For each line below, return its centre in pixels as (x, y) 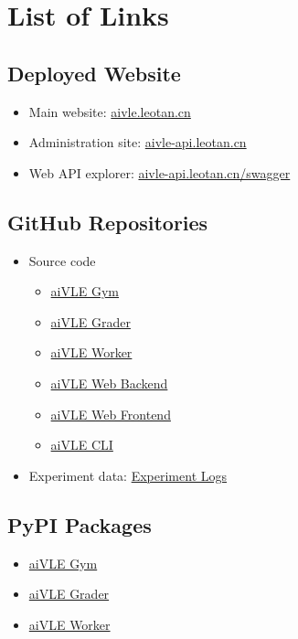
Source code (62, 260)
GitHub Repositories (108, 222)
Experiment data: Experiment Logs (128, 475)
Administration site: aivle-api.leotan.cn (138, 142)
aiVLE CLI (82, 445)
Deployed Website (94, 73)
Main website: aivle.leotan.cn (110, 111)
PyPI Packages (80, 524)
